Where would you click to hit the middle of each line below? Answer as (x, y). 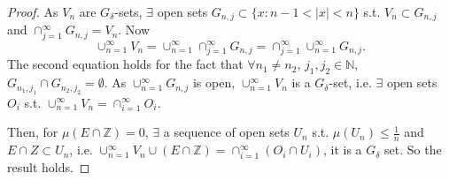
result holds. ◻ (49, 166)
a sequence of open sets (226, 132)
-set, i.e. (350, 82)
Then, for (33, 132)
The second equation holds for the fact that (125, 64)
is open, (214, 82)
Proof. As (33, 11)
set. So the (413, 150)
